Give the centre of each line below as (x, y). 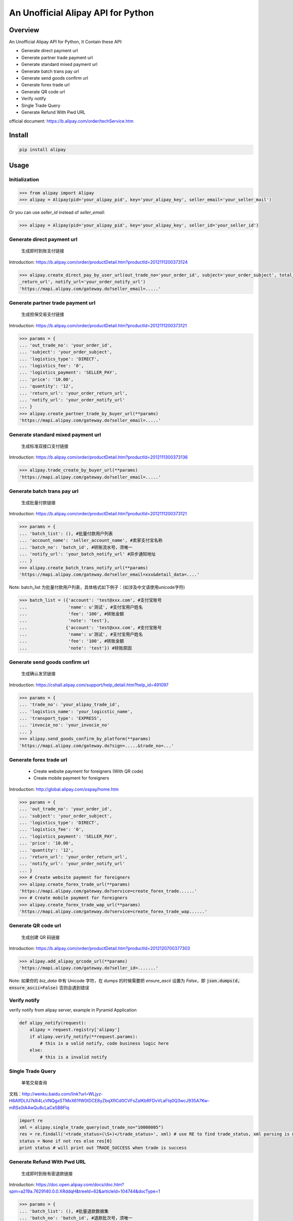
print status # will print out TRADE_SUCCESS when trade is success (103, 1148)
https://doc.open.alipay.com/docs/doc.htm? (80, 1185)
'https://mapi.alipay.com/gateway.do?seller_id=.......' (89, 968)
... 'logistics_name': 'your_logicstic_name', (76, 711)
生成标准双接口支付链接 (45, 446)
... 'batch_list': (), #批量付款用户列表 (66, 533)
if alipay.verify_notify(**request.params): (84, 1036)
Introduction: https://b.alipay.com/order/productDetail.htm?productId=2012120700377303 (100, 948)
